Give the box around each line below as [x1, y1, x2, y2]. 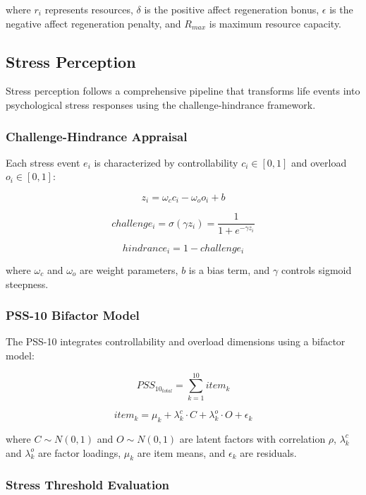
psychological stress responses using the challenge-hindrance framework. [6, 97, 316, 112]
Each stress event [6, 155, 80, 169]
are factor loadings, [37, 445, 121, 460]
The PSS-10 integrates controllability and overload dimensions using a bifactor [6, 334, 346, 349]
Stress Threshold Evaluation [6, 476, 170, 494]
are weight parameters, [80, 262, 178, 277]
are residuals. [240, 445, 297, 460]
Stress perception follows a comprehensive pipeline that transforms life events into [6, 83, 360, 98]
